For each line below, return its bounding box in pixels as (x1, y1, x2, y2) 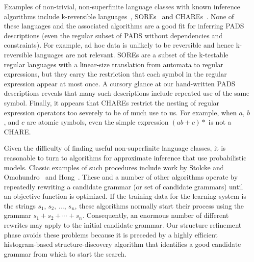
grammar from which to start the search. (4, 248, 127, 259)
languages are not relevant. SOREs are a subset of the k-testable (34, 49, 229, 59)
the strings (4, 200, 36, 210)
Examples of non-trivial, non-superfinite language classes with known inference (4, 1, 240, 11)
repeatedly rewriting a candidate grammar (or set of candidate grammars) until (4, 181, 243, 191)
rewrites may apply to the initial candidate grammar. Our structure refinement (4, 220, 242, 230)
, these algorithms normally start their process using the (75, 200, 244, 210)
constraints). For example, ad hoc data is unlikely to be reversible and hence (4, 40, 234, 50)
